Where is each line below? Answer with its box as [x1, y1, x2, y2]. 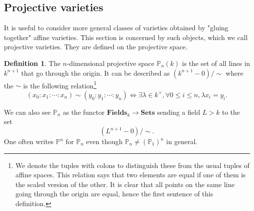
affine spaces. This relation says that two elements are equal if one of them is [15, 169, 246, 180]
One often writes [4, 136, 54, 147]
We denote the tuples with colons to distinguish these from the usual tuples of [15, 160, 250, 170]
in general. [166, 136, 198, 147]
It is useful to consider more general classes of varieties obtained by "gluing [4, 22, 229, 33]
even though [86, 136, 123, 147]
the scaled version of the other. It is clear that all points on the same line [15, 179, 235, 189]
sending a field [157, 106, 200, 117]
